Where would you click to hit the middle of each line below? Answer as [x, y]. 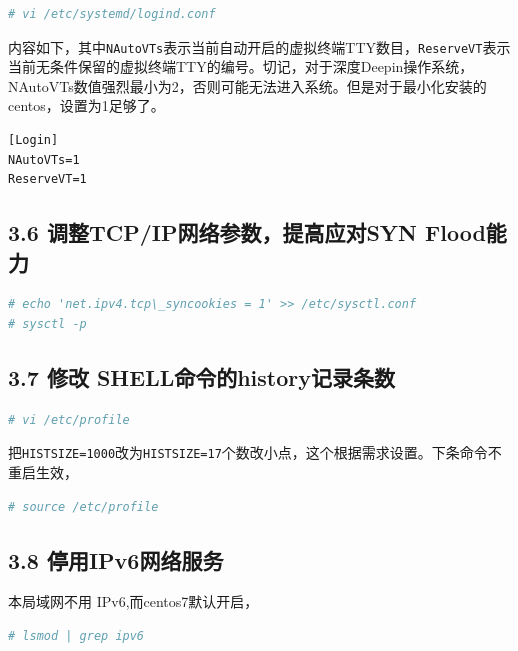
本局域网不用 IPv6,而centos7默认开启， [133, 601]
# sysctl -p [47, 324]
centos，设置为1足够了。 [86, 105]
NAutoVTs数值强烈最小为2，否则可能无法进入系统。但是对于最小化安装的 [247, 85]
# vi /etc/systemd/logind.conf [112, 14]
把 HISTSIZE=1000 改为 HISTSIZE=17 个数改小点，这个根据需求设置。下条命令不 [255, 452]
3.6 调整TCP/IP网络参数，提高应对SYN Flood [247, 232]
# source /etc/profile [83, 506]
